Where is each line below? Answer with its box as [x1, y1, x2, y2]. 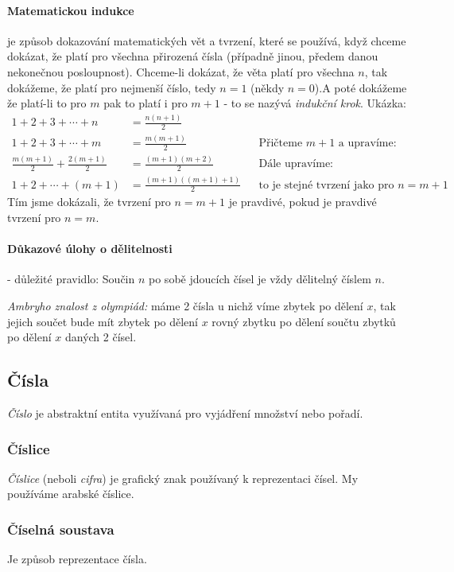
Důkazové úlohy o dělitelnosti [7, 240, 173, 257]
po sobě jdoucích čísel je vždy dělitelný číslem [149, 270, 371, 287]
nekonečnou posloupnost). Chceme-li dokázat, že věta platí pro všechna [7, 63, 355, 80]
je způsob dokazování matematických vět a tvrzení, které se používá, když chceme [7, 32, 406, 49]
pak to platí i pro [103, 95, 188, 111]
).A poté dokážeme [314, 79, 407, 95]
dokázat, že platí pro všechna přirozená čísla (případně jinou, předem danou [7, 48, 378, 64]
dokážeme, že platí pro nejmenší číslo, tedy [7, 79, 216, 95]
